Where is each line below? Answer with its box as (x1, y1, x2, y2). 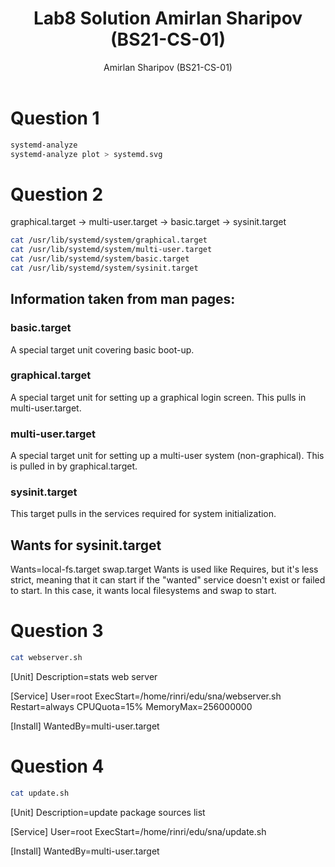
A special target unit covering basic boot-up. (10, 343, 195, 356)
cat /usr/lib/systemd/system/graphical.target (10, 235, 208, 246)
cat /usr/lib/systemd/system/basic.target (10, 254, 190, 264)
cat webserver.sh (10, 653, 83, 663)
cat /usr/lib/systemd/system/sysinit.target (10, 263, 199, 273)
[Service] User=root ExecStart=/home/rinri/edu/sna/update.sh (10, 825, 267, 837)
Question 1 (10, 107, 100, 129)
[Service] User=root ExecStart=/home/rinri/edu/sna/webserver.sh (10, 690, 282, 702)
